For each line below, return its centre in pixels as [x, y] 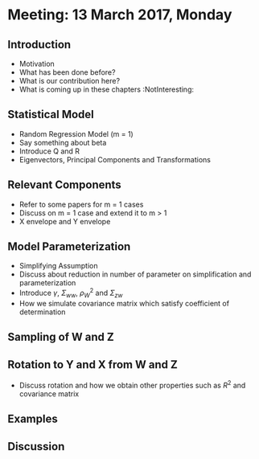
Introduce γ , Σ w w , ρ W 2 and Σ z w [71, 293]
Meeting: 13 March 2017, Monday [120, 15]
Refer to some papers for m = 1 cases [81, 204]
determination [42, 312]
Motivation [37, 64]
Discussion [36, 447]
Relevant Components [64, 185]
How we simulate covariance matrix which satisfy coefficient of [124, 303]
